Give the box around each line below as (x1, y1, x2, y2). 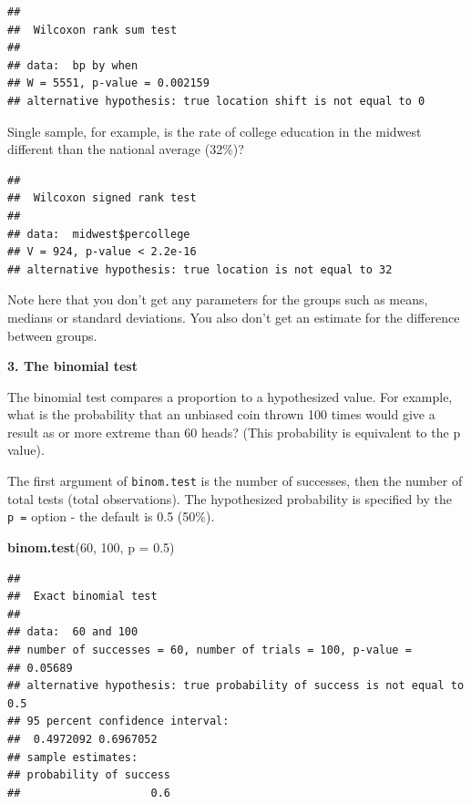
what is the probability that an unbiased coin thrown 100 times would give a (7, 405, 435, 424)
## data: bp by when (7, 58, 138, 72)
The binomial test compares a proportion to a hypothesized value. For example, (7, 387, 453, 406)
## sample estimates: (7, 750, 138, 764)
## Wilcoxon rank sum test (7, 23, 178, 36)
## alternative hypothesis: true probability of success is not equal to (7, 679, 465, 693)
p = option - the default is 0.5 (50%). (7, 507, 215, 526)
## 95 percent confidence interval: (7, 715, 230, 728)
